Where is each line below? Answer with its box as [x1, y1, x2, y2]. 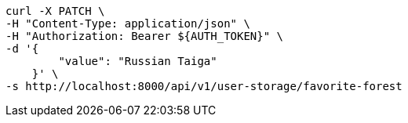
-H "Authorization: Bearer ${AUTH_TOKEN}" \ [5, 30, 284, 42]
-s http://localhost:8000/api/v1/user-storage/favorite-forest [5, 80, 403, 92]
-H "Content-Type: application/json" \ [5, 17, 250, 30]
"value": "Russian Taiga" [58, 55, 217, 67]
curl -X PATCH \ [5, 5, 105, 17]
